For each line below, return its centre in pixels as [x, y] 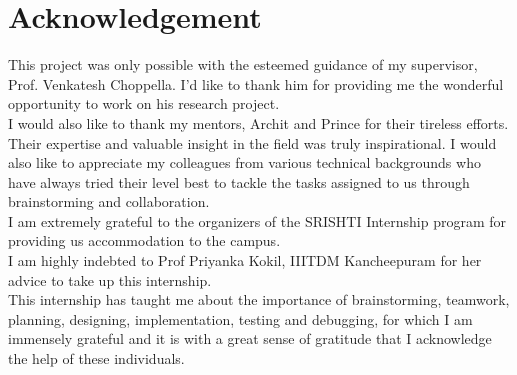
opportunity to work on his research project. [144, 103]
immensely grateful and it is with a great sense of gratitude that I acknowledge [250, 338]
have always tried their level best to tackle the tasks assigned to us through [239, 181]
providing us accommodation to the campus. [144, 240]
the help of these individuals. [96, 358]
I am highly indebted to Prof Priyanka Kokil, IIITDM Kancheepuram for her [245, 260]
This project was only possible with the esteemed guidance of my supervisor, [243, 64]
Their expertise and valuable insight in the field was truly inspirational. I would [252, 142]
